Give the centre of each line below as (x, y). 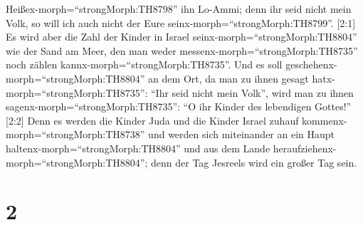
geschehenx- (311, 64)
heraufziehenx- (305, 148)
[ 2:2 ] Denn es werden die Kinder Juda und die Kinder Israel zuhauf (152, 120)
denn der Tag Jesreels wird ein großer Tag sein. (254, 162)
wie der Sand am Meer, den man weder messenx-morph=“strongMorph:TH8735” (182, 50)
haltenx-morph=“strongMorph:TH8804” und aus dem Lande (138, 148)
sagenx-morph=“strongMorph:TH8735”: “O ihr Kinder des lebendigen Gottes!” (179, 106)
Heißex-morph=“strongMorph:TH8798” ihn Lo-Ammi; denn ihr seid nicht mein (179, 9)
